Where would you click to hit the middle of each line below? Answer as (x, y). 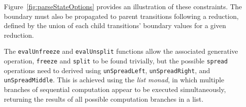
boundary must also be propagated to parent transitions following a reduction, (121, 16)
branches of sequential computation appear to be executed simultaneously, (115, 89)
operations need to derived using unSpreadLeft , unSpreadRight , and (107, 70)
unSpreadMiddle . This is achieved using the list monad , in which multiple (114, 80)
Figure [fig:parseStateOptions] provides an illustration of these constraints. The (123, 6)
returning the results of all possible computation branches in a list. (104, 99)
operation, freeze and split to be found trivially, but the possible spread (116, 61)
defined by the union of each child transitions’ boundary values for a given (115, 25)
